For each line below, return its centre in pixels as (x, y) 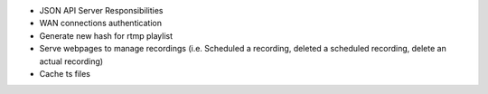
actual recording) (71, 61)
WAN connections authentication (101, 23)
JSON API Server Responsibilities (101, 10)
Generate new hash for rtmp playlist (106, 35)
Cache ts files (65, 73)
